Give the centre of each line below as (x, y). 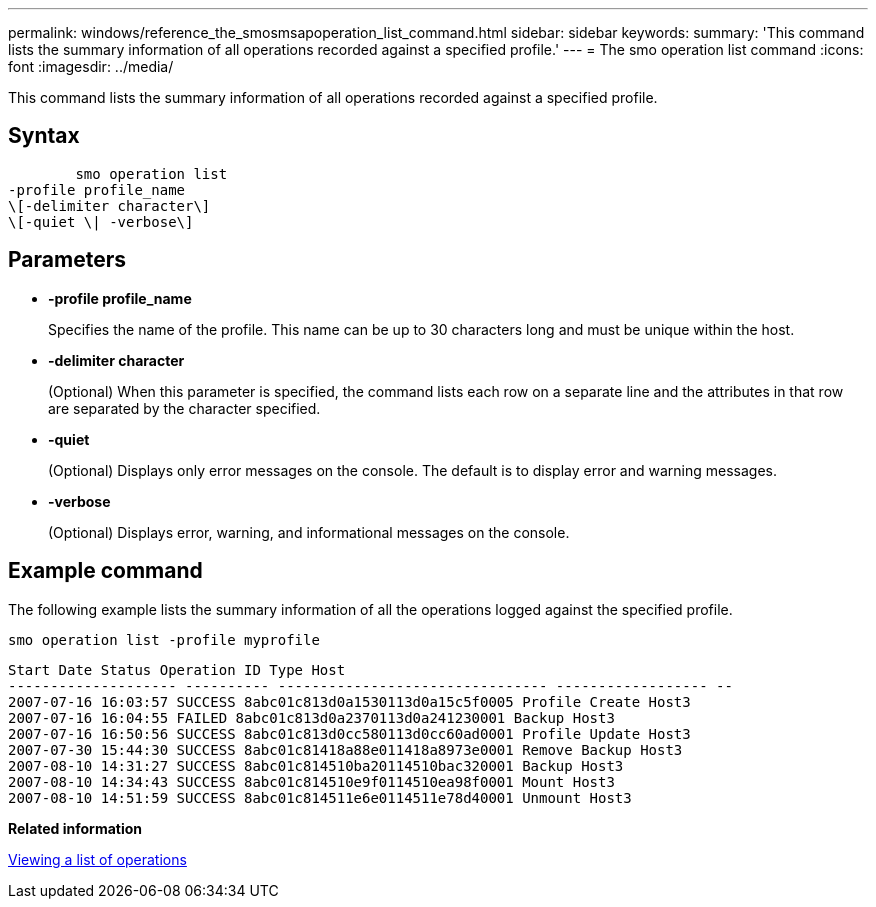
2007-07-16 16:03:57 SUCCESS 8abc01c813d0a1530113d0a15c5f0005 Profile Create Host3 (349, 701)
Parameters (67, 260)
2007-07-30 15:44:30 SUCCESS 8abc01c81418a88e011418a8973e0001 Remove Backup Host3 (345, 749)
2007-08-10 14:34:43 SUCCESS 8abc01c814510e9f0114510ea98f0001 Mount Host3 (311, 781)
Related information (75, 828)
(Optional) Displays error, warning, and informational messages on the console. (309, 532)
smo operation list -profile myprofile (164, 639)
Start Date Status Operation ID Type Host (177, 669)
